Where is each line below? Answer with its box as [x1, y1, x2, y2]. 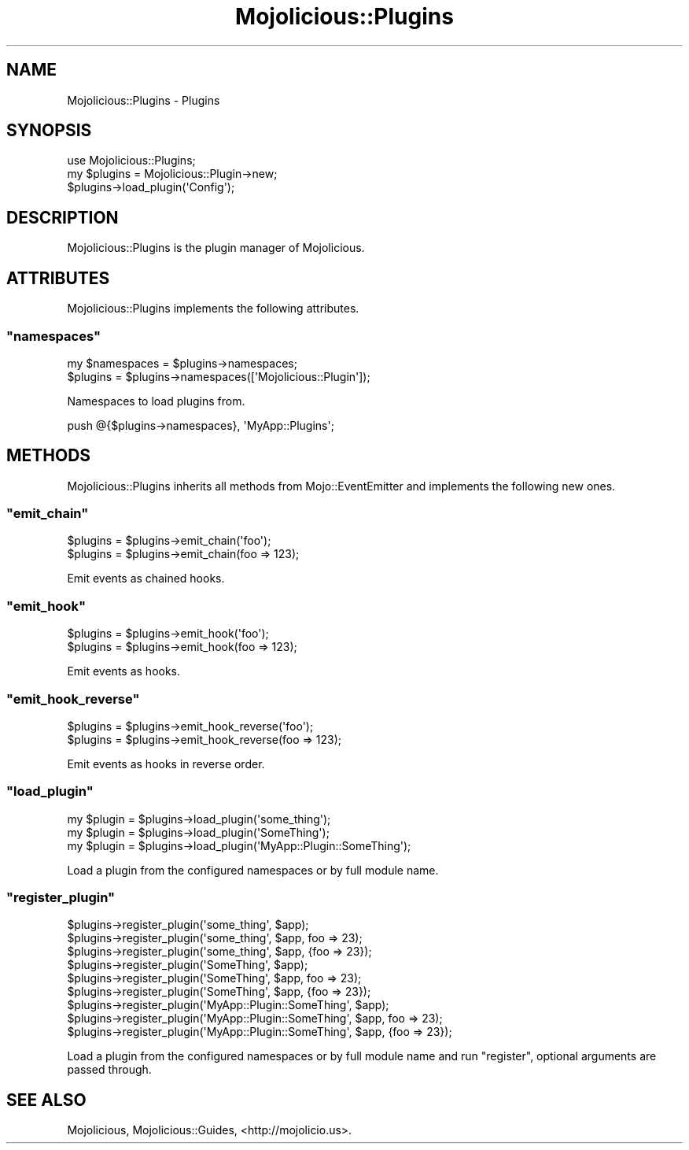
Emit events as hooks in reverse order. [67, 756, 265, 771]
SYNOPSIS [6, 120, 92, 141]
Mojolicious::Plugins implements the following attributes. [67, 301, 359, 316]
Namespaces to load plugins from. [67, 394, 245, 408]
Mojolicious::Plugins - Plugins [67, 93, 220, 107]
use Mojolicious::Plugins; [67, 153, 196, 168]
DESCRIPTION [6, 207, 119, 227]
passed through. [67, 1063, 152, 1077]
